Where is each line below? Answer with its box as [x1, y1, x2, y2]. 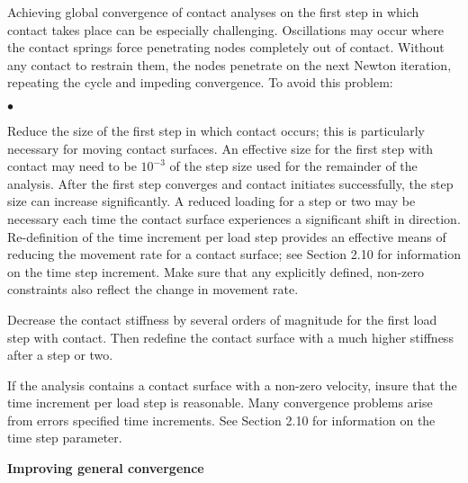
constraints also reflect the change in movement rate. [7, 280, 299, 299]
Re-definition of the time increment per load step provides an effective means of [7, 227, 446, 246]
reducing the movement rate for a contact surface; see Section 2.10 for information [7, 245, 461, 264]
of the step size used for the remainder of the [169, 157, 418, 175]
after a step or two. [7, 345, 113, 364]
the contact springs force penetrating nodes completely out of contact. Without [7, 38, 445, 57]
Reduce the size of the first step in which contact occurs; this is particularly [7, 121, 425, 139]
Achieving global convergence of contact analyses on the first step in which [7, 3, 419, 21]
